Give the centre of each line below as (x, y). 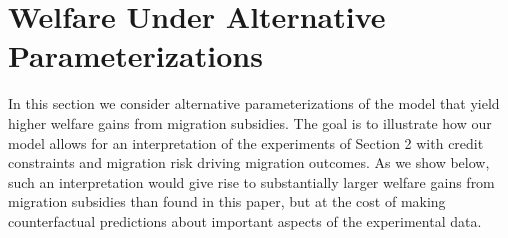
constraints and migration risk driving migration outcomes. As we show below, (249, 162)
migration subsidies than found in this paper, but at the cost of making (227, 201)
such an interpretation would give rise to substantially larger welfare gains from (251, 181)
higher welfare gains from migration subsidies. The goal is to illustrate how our (250, 122)
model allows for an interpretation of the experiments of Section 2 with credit (246, 142)
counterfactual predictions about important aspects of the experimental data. (245, 220)
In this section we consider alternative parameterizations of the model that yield (254, 103)
